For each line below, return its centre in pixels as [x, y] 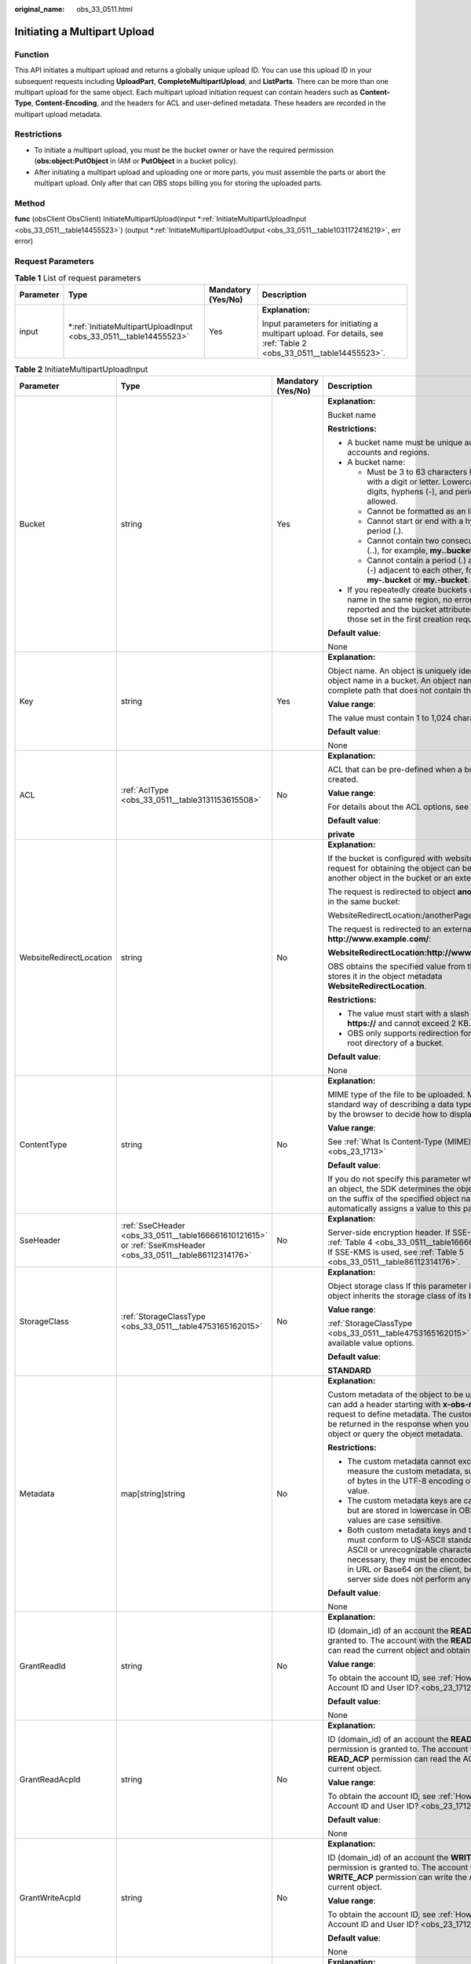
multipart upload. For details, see [323, 334]
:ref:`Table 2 [285, 343]
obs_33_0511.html [105, 9]
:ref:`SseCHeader [153, 1226]
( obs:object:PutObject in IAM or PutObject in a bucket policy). [136, 161]
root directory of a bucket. [395, 1042]
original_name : [40, 9]
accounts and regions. [388, 452]
